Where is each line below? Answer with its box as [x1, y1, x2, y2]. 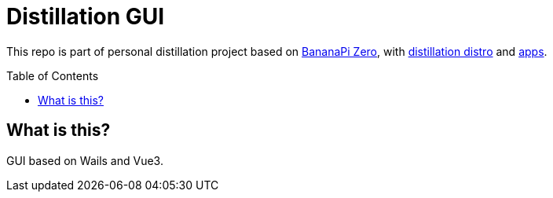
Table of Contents [6, 68, 99, 82]
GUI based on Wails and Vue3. [6, 153, 163, 167]
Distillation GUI [6, 3, 165, 30]
